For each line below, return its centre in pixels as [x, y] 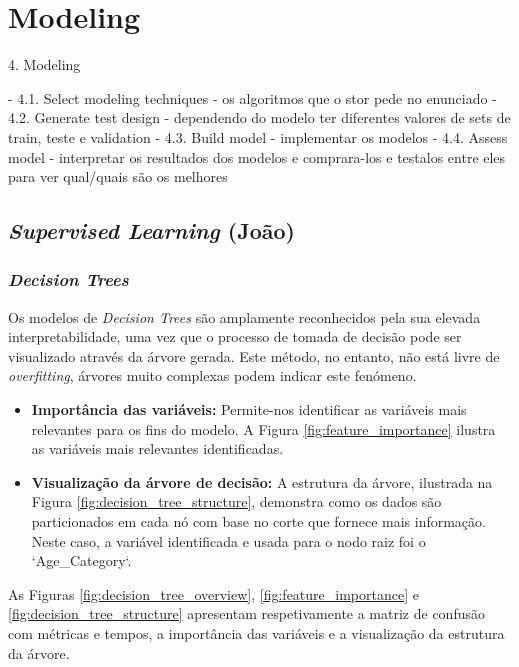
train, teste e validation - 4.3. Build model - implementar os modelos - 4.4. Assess [258, 136]
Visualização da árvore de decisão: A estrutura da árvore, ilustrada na [262, 481]
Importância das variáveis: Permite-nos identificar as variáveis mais [249, 409]
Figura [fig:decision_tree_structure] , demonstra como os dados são [236, 501]
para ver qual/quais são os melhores [118, 176]
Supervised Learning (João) [151, 230]
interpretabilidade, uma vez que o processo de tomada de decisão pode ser [235, 336]
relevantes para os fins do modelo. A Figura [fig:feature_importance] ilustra [263, 428]
